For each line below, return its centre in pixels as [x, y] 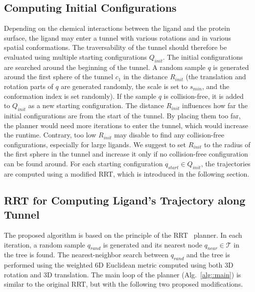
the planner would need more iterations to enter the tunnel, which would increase [126, 125]
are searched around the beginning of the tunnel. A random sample [105, 67]
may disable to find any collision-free [169, 135]
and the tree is [208, 255]
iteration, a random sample [45, 244]
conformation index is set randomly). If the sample [80, 96]
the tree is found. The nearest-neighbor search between [86, 255]
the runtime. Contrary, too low [50, 135]
